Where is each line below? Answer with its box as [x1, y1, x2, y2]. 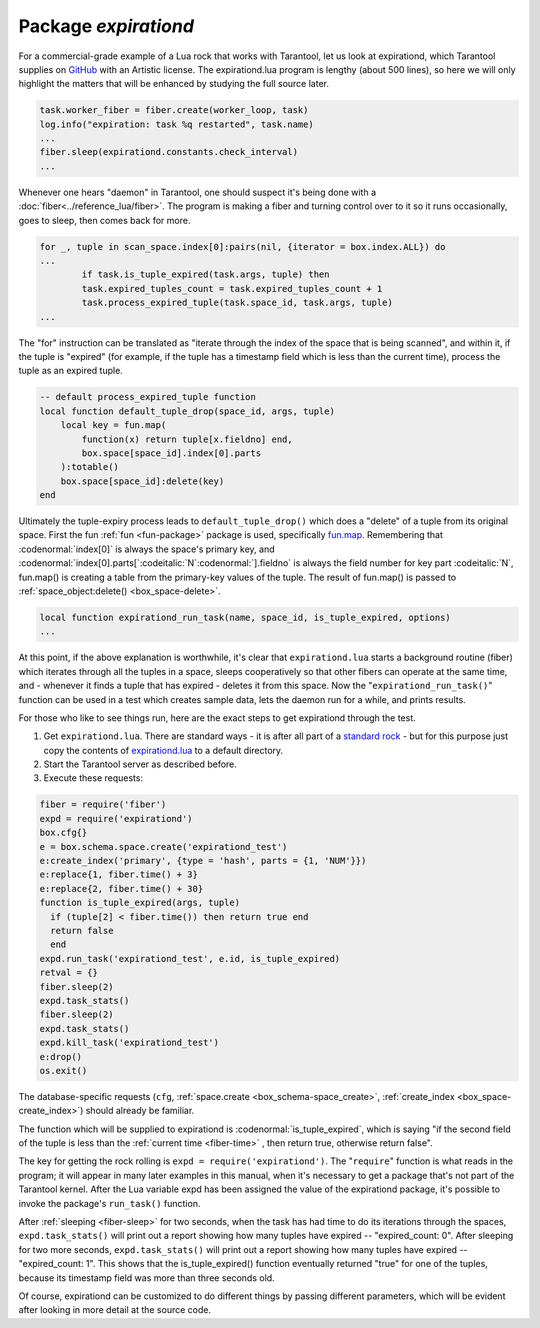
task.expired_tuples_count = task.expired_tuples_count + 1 [81, 283, 383, 294]
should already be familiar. [85, 1105, 195, 1117]
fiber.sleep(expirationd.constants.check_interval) [39, 146, 299, 158]
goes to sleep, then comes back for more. [18, 214, 191, 226]
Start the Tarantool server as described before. [43, 758, 237, 770]
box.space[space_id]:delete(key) [60, 475, 225, 487]
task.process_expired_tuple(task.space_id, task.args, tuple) [81, 297, 394, 309]
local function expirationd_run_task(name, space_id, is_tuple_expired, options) [39, 611, 452, 623]
